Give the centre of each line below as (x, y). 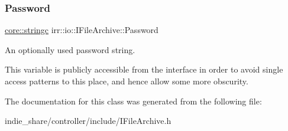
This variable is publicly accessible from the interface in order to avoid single (144, 69)
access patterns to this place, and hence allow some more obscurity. (127, 81)
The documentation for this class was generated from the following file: (133, 101)
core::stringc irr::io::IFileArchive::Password (82, 30)
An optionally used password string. (70, 49)
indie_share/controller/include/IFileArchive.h (88, 121)
